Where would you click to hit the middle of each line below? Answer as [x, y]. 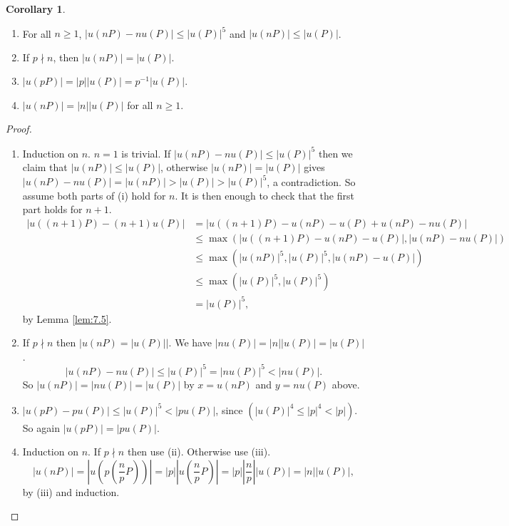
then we [335, 153]
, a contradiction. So [311, 181]
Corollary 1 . [36, 9]
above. [346, 384]
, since [229, 409]
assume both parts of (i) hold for [94, 195]
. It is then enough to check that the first [264, 195]
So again [41, 427]
